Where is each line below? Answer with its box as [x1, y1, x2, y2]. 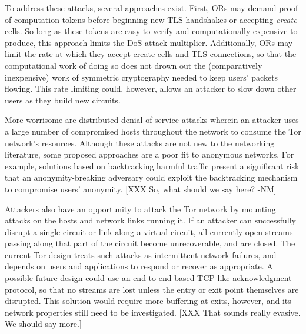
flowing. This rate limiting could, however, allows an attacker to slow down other [5, 82, 297, 95]
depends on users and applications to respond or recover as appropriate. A [5, 260, 273, 272]
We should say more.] [5, 318, 82, 330]
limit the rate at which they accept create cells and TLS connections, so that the [5, 48, 297, 60]
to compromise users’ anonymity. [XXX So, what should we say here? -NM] [5, 182, 277, 195]
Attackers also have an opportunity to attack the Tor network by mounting [5, 202, 276, 215]
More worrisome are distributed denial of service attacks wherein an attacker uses [5, 113, 299, 126]
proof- [279, 2, 301, 14]
